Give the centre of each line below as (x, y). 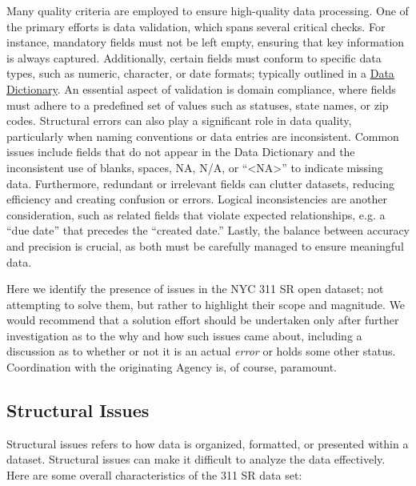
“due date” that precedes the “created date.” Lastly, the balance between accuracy (208, 230)
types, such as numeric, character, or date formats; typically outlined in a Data (200, 73)
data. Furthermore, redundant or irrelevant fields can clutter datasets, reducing (200, 183)
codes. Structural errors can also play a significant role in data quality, (179, 120)
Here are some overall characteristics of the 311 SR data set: (154, 475)
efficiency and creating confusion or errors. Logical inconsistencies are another (197, 199)
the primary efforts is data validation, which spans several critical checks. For (196, 26)
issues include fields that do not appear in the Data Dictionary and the (181, 152)
